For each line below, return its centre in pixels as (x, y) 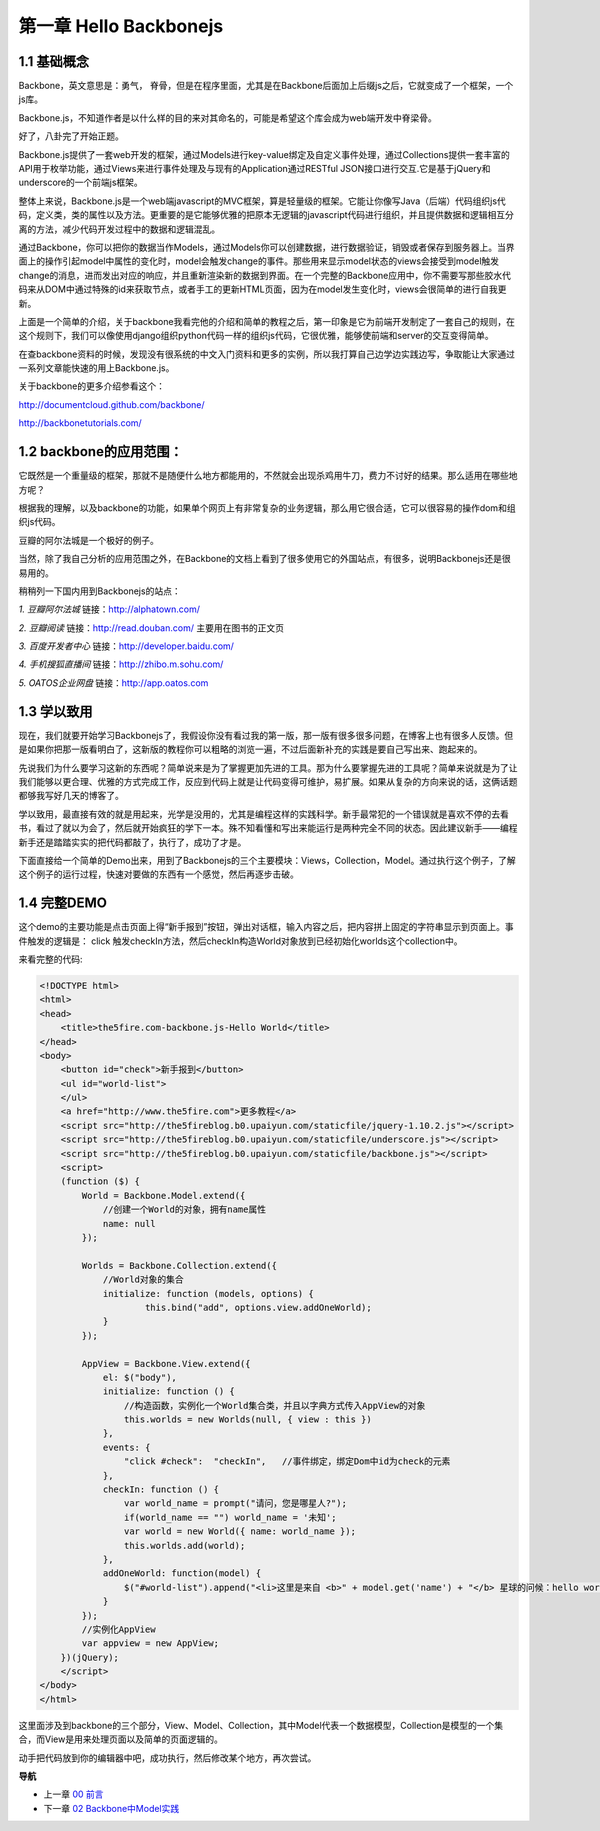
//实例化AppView (118, 1629)
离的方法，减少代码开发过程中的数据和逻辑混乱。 (119, 229)
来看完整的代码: (51, 959)
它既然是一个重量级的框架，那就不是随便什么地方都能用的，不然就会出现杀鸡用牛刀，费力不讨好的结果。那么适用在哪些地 (268, 476)
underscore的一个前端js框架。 (81, 182)
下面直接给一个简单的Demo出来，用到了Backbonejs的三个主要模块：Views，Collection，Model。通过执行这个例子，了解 (267, 860)
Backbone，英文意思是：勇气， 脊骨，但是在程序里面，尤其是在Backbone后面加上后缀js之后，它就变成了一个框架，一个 (266, 86)
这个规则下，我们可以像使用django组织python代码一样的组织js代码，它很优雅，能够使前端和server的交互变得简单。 (256, 336)
